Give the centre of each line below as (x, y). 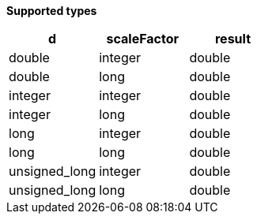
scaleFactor (143, 39)
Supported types (52, 11)
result (232, 39)
